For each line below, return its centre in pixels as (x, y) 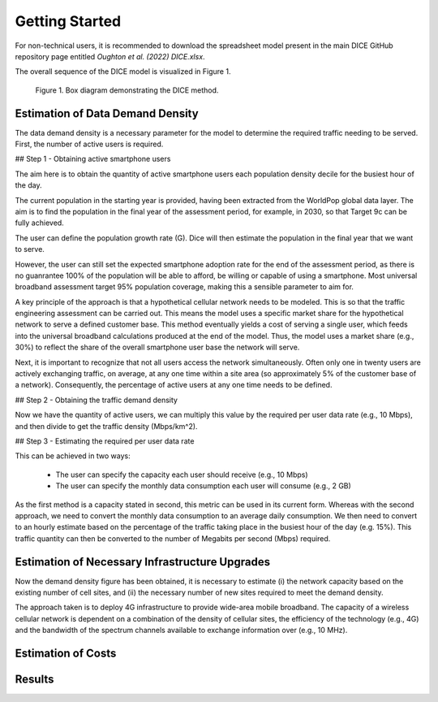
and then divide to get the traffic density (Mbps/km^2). (106, 426)
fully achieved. (39, 223)
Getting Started (68, 21)
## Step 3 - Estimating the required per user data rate (105, 441)
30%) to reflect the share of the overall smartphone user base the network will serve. (157, 347)
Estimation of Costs (66, 654)
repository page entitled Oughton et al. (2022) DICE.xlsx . (110, 56)
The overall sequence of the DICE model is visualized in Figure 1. (123, 71)
